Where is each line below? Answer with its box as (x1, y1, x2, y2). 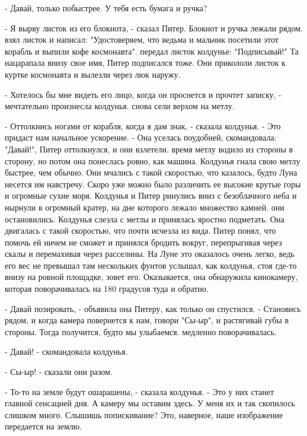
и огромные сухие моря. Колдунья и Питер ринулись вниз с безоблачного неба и (5, 189, 297, 202)
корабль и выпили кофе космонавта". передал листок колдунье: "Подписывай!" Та (5, 44, 299, 57)
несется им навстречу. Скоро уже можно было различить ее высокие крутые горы (5, 177, 301, 190)
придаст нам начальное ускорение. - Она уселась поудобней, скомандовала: (5, 131, 277, 144)
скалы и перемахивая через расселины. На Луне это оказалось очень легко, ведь (5, 247, 295, 260)
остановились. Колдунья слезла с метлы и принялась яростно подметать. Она (5, 212, 284, 225)
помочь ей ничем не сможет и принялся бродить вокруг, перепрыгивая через (5, 235, 282, 248)
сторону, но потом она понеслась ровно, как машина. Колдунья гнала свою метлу (5, 154, 300, 167)
